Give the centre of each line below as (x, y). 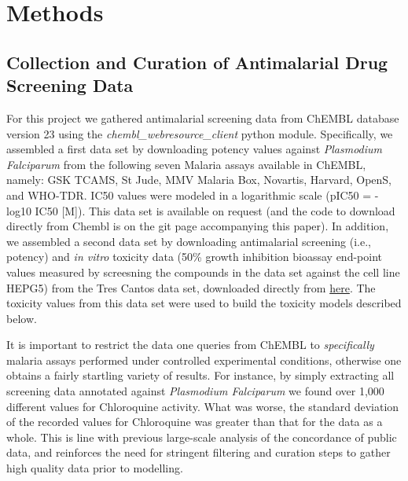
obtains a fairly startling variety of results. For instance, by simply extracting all (200, 375)
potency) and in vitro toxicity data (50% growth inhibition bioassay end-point (195, 257)
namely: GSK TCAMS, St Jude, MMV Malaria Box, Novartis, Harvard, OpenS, (199, 180)
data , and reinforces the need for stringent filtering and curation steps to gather (198, 452)
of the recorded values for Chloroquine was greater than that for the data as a (195, 422)
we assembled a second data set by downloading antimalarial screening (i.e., (189, 241)
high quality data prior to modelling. (95, 468)
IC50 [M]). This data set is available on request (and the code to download (215, 210)
